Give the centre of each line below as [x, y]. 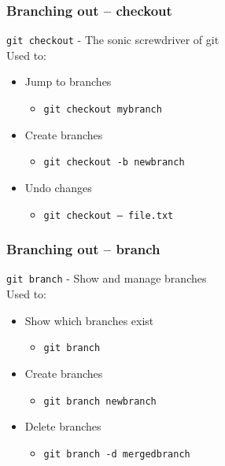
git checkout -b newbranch [114, 163]
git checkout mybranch [103, 110]
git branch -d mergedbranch [117, 454]
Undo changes [58, 187]
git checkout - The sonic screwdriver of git [113, 40]
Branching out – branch [83, 249]
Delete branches [63, 426]
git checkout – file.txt [109, 215]
